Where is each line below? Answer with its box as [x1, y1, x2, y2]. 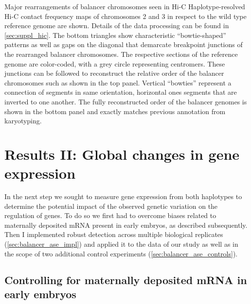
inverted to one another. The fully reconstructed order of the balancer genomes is [4, 96, 247, 106]
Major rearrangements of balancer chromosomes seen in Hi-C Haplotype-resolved [4, 1, 245, 11]
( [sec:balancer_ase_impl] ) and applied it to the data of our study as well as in [4, 239, 238, 249]
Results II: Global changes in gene [4, 144, 240, 164]
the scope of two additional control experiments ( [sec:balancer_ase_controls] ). [4, 248, 238, 258]
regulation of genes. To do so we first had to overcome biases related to [4, 210, 216, 220]
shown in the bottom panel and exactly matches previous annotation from [4, 106, 226, 116]
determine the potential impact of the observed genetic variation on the [4, 201, 218, 211]
